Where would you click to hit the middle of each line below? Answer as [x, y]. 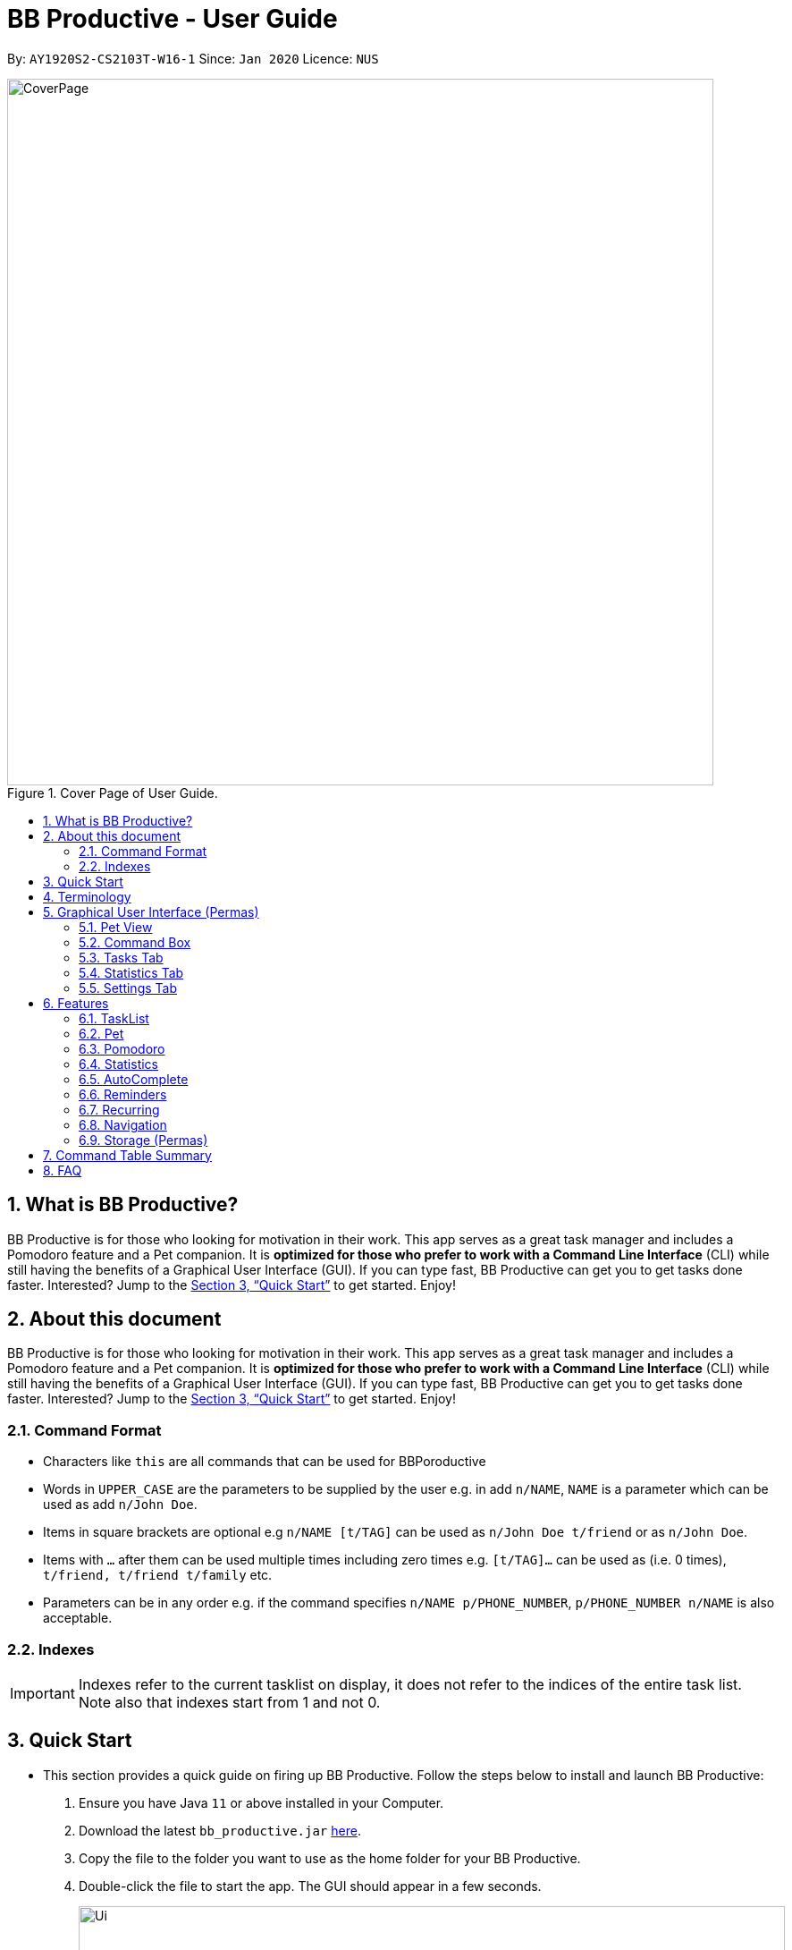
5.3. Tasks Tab [121, 957]
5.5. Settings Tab [128, 988]
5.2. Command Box [135, 942]
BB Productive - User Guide [173, 19]
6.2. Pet [101, 1033]
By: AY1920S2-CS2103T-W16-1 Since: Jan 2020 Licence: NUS [193, 58]
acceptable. [78, 1618]
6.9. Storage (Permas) [143, 1140]
